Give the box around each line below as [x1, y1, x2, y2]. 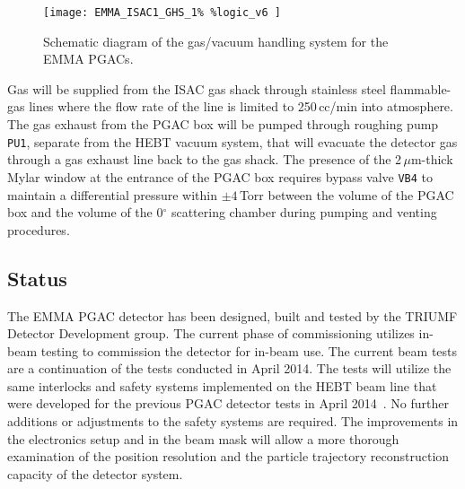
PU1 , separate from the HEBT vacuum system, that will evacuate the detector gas [7, 132, 458, 151]
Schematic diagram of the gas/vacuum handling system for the [43, 31, 389, 50]
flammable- [390, 79, 452, 98]
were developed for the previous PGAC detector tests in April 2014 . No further [7, 394, 449, 413]
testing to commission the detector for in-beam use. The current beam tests [40, 341, 458, 360]
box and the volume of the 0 [7, 203, 163, 222]
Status [7, 264, 67, 292]
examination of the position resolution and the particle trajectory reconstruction [7, 447, 450, 466]
